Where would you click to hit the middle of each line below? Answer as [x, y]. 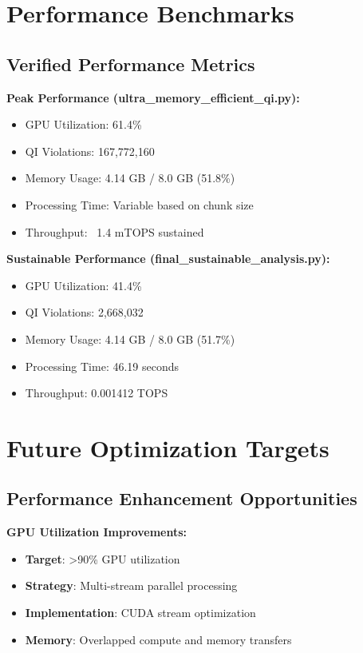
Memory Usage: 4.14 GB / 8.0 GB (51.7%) [130, 338]
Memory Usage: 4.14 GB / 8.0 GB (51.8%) [130, 178]
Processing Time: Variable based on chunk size [139, 204]
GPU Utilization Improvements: [97, 532]
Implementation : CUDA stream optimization [140, 613]
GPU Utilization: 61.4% [83, 124]
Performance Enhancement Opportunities [182, 498]
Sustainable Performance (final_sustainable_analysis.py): [168, 259]
